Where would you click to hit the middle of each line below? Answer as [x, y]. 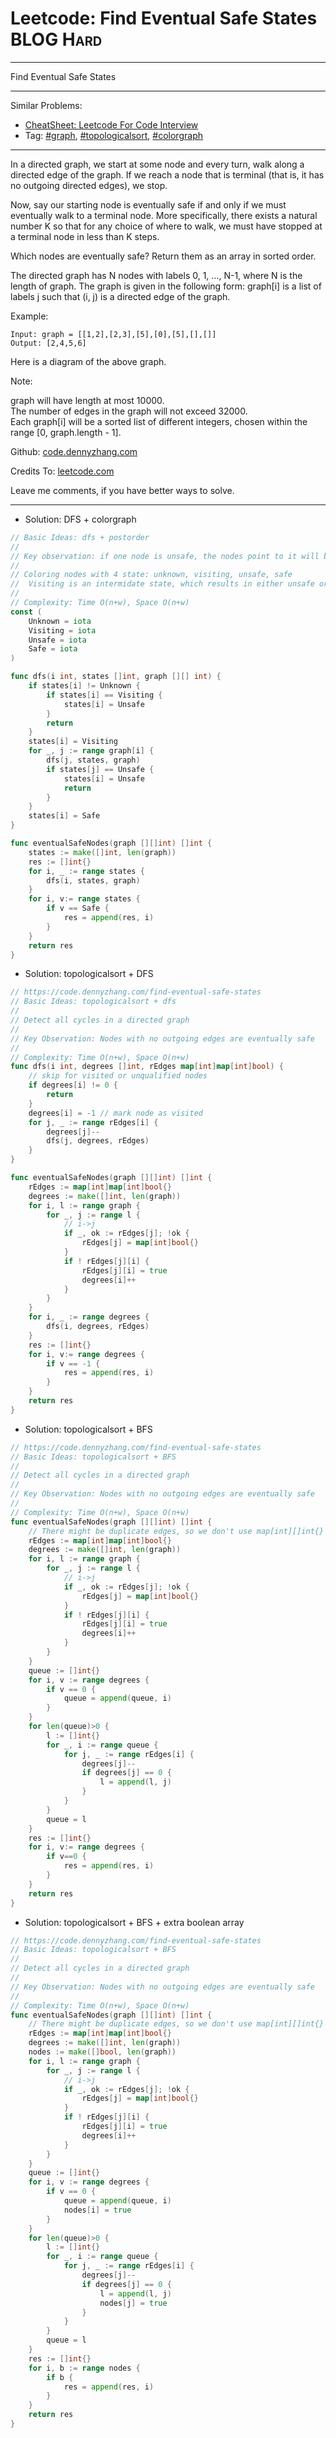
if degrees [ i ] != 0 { [73, 1085]
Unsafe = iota [57, 640]
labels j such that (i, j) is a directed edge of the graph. [120, 296]
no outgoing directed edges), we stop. [89, 185]
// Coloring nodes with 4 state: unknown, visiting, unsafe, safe [151, 575]
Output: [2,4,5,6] [48, 343]
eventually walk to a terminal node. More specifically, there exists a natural [164, 215]
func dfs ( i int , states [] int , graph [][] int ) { [116, 677]
